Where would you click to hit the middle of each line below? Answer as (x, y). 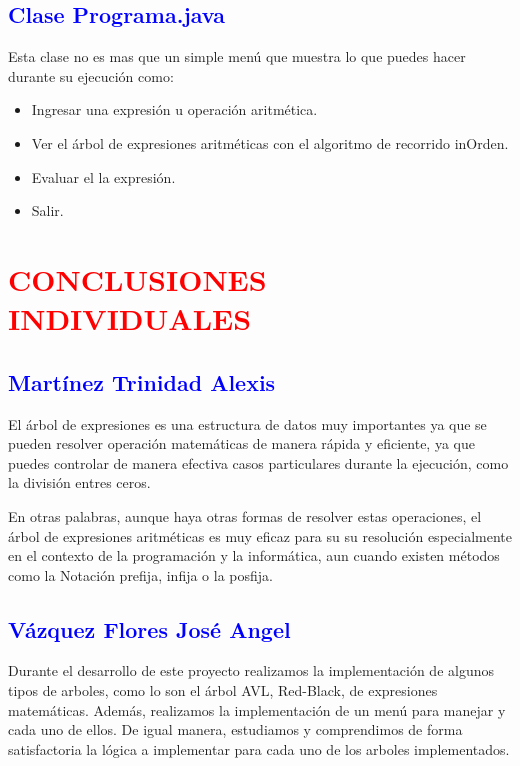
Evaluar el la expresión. (103, 176)
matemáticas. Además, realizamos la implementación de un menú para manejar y (257, 709)
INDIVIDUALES (130, 318)
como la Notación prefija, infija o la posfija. (140, 574)
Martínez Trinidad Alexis (142, 381)
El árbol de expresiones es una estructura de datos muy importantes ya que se (247, 423)
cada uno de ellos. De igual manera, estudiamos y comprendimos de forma (235, 729)
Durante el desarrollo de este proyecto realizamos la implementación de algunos (251, 670)
